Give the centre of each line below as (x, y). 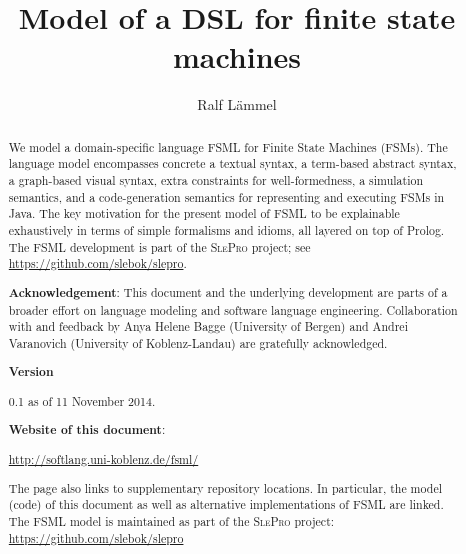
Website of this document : (87, 430)
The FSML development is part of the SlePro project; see (159, 246)
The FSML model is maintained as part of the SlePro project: (171, 520)
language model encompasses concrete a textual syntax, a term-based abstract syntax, (232, 163)
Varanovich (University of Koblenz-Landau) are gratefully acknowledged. (198, 342)
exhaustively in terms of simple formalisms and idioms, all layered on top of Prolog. (226, 229)
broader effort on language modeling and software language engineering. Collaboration (233, 309)
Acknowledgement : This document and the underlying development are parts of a (228, 292)
